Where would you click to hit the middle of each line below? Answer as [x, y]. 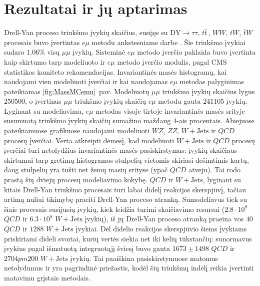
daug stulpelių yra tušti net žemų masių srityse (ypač [86, 170]
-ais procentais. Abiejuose [215, 120]
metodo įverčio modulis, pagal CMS [172, 61]
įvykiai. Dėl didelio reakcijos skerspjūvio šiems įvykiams [161, 228]
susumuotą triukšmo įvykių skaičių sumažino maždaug [87, 120]
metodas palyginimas [212, 81]
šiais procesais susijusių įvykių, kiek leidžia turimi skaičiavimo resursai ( [114, 209]
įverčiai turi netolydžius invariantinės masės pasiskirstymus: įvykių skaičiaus [121, 150]
